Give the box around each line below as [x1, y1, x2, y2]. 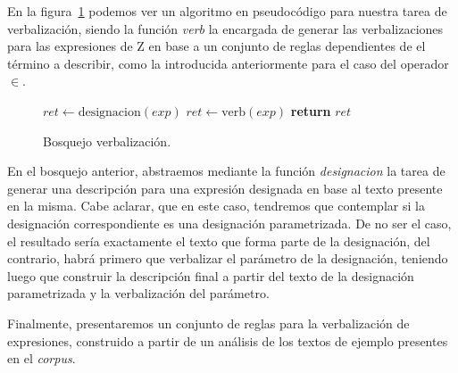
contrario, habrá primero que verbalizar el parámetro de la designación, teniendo [7, 249, 448, 268]
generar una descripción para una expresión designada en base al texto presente [7, 178, 443, 197]
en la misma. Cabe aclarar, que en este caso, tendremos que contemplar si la [7, 196, 425, 215]
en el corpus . [7, 349, 76, 368]
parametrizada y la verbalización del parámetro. [7, 284, 270, 303]
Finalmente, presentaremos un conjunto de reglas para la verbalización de [7, 313, 410, 332]
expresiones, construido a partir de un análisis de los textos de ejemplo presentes [7, 331, 448, 350]
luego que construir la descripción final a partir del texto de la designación [7, 266, 414, 285]
